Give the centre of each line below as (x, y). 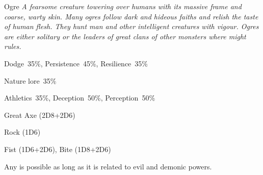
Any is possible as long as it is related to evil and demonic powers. (108, 166)
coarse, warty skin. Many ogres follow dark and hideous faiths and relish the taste (131, 16)
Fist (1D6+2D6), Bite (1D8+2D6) (58, 149)
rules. (13, 46)
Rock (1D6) (22, 132)
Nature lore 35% (30, 80)
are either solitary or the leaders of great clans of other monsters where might (125, 36)
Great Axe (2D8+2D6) (40, 115)
